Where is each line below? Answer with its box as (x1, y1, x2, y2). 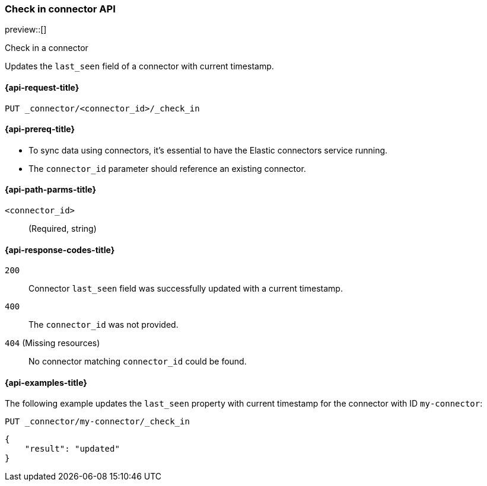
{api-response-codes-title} (5, 244, 115, 255)
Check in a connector (5, 43, 88, 53)
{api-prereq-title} (5, 124, 75, 135)
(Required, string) (28, 223, 97, 234)
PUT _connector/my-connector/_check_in (5, 417, 190, 427)
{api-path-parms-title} (5, 184, 97, 195)
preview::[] (5, 24, 47, 35)
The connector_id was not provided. (28, 319, 179, 330)
